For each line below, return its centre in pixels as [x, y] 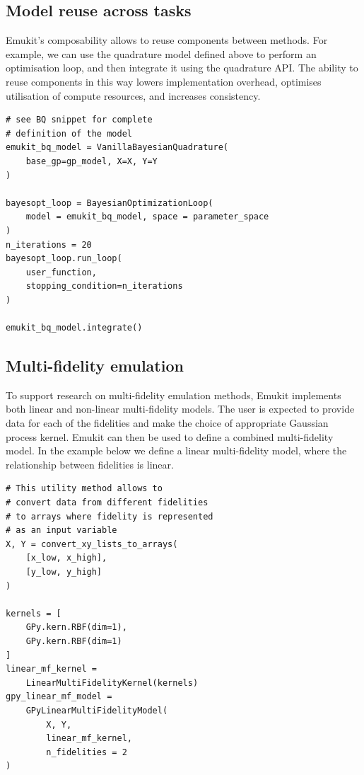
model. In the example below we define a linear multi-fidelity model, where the [176, 450]
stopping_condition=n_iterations [104, 286]
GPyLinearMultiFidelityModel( [97, 710]
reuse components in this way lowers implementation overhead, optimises [164, 81]
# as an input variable [61, 530]
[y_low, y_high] [64, 572]
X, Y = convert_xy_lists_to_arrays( [92, 544]
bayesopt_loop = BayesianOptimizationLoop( [110, 203]
